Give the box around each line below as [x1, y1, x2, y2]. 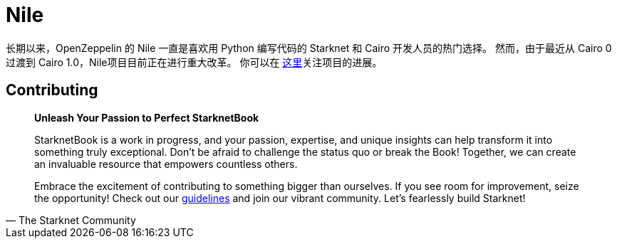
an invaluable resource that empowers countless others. [34, 157, 298, 170]
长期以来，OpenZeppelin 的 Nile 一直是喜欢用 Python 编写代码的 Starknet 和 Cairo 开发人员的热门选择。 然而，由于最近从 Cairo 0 [6, 41, 612, 54]
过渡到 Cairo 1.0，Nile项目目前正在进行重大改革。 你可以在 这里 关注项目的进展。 [6, 55, 383, 68]
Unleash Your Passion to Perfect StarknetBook [34, 111, 259, 124]
